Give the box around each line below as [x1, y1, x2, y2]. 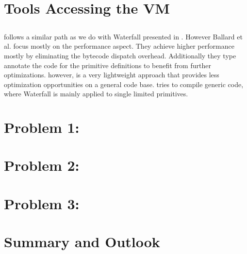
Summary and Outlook [4, 232, 160, 252]
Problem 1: [4, 117, 80, 137]
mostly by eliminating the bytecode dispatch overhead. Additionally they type [4, 50, 236, 60]
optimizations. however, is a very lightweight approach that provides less [4, 70, 219, 80]
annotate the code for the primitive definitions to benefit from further [4, 60, 211, 70]
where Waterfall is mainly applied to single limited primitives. [4, 89, 188, 99]
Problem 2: [4, 155, 80, 175]
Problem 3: [4, 193, 80, 213]
